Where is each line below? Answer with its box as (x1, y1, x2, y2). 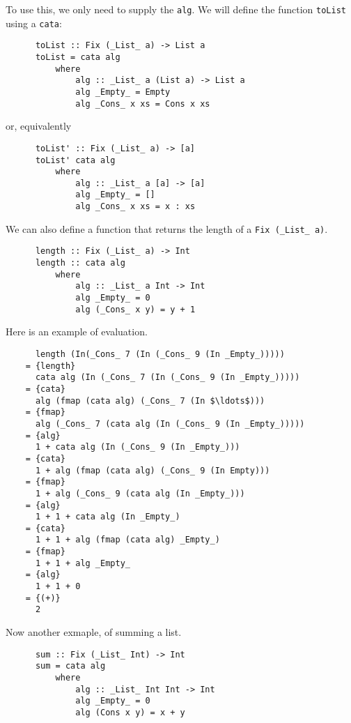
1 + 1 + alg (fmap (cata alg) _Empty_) (35, 535, 220, 545)
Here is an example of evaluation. (6, 324, 148, 339)
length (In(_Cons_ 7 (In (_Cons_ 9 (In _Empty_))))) (35, 349, 285, 359)
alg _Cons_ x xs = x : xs (75, 201, 196, 212)
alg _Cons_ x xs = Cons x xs (75, 98, 210, 109)
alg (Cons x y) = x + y (75, 707, 185, 717)
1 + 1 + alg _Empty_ (35, 558, 130, 568)
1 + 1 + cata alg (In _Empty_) (35, 512, 180, 522)
